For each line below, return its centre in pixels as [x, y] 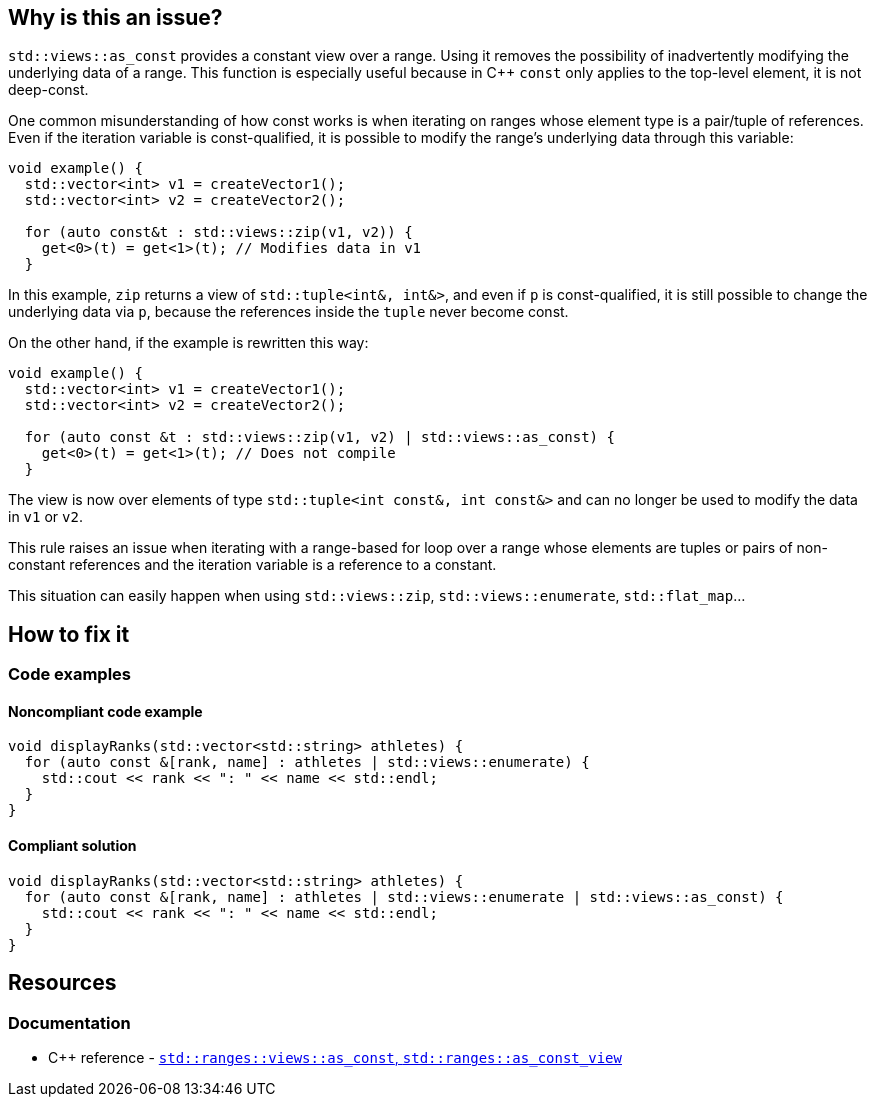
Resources [62, 983]
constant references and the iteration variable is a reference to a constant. [252, 565]
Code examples [70, 674]
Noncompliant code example [105, 711]
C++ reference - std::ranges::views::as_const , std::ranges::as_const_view [335, 1057]
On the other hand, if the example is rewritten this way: [188, 343]
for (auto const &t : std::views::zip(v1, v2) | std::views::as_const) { [319, 437]
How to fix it [69, 634]
